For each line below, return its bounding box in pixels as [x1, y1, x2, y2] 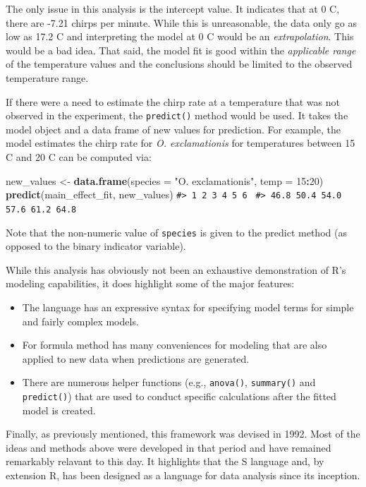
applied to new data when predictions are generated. [22, 351, 250, 366]
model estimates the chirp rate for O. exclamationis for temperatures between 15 [6, 136, 355, 150]
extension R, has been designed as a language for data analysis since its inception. [6, 468, 360, 482]
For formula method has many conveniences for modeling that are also [22, 337, 327, 352]
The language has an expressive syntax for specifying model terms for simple [22, 299, 354, 314]
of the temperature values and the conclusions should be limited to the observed [6, 56, 353, 71]
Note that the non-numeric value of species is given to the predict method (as [6, 224, 347, 239]
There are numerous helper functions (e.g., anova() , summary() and [22, 375, 316, 390]
